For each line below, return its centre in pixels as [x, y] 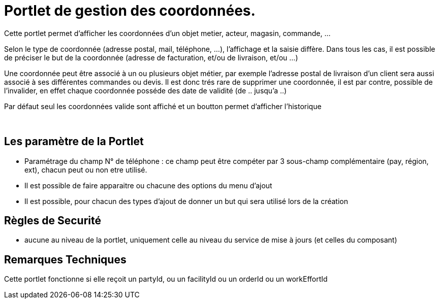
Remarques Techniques [65, 259]
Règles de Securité [53, 221]
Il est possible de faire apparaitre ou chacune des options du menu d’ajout [148, 185]
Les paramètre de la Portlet [74, 142]
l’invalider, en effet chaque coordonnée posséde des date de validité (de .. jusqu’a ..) [146, 90]
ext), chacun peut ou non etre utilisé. [86, 170]
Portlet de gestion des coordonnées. [130, 11]
